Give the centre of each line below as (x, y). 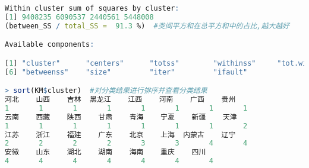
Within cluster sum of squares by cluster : (92, 8)
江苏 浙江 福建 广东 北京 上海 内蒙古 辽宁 (120, 135)
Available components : (50, 45)
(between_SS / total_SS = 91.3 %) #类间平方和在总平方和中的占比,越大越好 (147, 26)
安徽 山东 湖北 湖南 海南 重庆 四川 (105, 152)
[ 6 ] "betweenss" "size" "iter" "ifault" (126, 72)
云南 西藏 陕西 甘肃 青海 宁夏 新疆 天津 (121, 117)
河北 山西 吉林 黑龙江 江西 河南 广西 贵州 (120, 100)
